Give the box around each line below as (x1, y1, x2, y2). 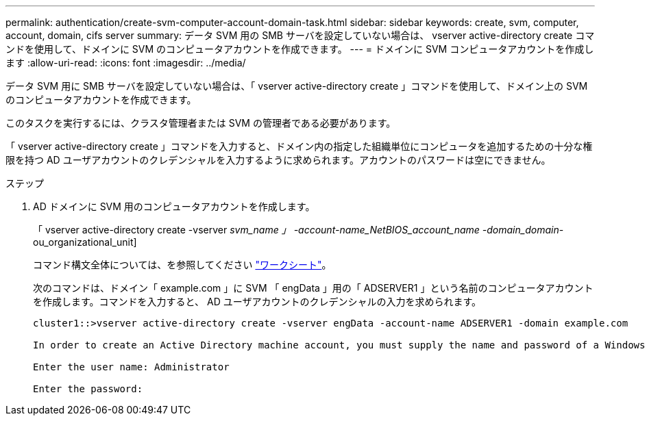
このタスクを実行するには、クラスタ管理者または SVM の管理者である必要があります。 (5, 117, 396, 129)
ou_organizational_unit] (33, 236, 137, 248)
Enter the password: (33, 383, 143, 394)
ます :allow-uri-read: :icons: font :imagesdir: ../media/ (5, 57, 246, 68)
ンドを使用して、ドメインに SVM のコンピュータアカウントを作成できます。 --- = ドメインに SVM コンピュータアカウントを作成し (5, 43, 594, 55)
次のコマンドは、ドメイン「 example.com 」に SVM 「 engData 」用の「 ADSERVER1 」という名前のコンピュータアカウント (33, 282, 594, 294)
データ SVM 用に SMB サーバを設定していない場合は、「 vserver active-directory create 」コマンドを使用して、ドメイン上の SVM (5, 80, 588, 92)
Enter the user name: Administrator (33, 361, 230, 372)
